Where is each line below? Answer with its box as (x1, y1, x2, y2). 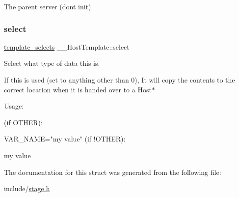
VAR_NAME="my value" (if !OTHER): (4, 134, 126, 144)
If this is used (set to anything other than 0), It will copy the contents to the (4, 75, 235, 84)
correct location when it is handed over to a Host (4, 84, 152, 94)
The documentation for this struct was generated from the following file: (4, 167, 221, 177)
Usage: (4, 101, 24, 111)
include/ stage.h (4, 183, 50, 194)
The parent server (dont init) (4, 1, 91, 11)
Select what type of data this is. (4, 58, 100, 68)
